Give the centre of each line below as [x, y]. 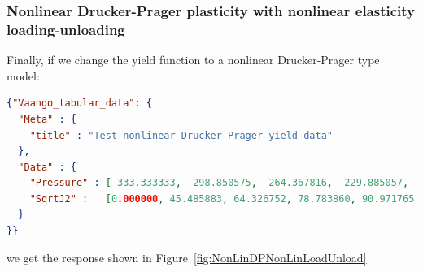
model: [23, 75]
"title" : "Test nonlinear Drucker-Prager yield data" [181, 135]
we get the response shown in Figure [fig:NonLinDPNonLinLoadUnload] [187, 257]
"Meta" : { [47, 119]
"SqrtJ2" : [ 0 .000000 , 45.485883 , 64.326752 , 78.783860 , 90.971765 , [225, 199]
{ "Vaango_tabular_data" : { [80, 104]
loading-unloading [66, 29]
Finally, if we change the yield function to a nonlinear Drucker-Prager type [193, 60]
